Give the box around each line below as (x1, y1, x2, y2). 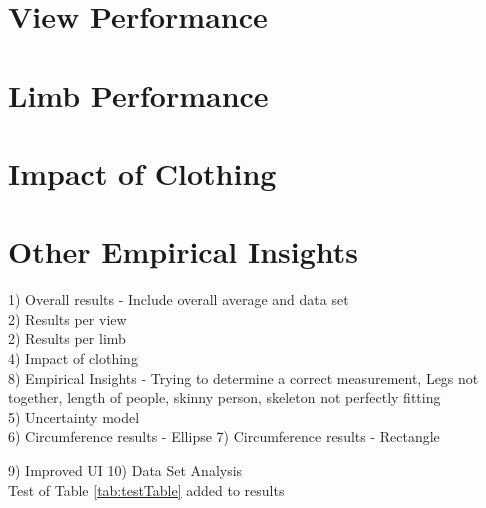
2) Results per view (8, 308, 127, 329)
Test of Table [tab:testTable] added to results (8, 479, 285, 500)
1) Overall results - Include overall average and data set (8, 289, 349, 310)
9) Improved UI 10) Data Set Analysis (8, 460, 243, 480)
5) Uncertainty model (8, 406, 140, 427)
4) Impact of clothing (8, 348, 138, 369)
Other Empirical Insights (8, 231, 359, 272)
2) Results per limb (8, 328, 126, 349)
